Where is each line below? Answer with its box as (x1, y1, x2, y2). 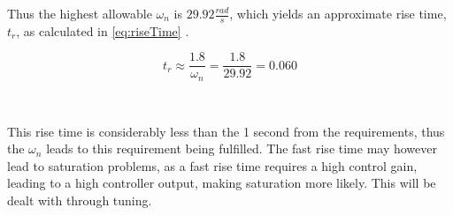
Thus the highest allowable (7, 4, 152, 22)
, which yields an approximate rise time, (229, 4, 447, 22)
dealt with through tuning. (7, 190, 152, 209)
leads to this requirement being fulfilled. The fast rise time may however (46, 139, 437, 158)
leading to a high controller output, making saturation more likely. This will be (7, 174, 436, 192)
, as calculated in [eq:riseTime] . (16, 21, 189, 40)
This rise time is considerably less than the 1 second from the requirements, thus (7, 122, 445, 140)
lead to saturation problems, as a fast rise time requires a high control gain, (7, 156, 418, 174)
